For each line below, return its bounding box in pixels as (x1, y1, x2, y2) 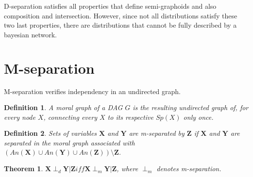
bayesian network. (4, 29, 57, 39)
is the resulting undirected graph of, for (133, 102, 249, 113)
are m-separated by (129, 128, 185, 138)
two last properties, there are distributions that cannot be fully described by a (4, 20, 237, 30)
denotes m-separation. (156, 163, 221, 174)
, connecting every (43, 112, 97, 122)
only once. (183, 112, 214, 122)
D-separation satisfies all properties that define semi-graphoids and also (4, 1, 217, 11)
